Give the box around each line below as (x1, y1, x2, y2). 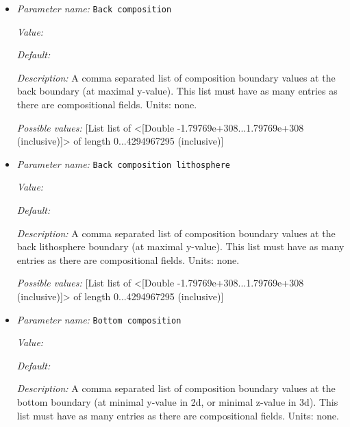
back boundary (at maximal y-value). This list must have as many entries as (16, 84, 338, 98)
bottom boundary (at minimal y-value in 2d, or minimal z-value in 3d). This (16, 395, 338, 409)
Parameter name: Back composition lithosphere (16, 156, 231, 171)
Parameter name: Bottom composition (16, 312, 182, 326)
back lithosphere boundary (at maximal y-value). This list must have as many (16, 239, 345, 254)
